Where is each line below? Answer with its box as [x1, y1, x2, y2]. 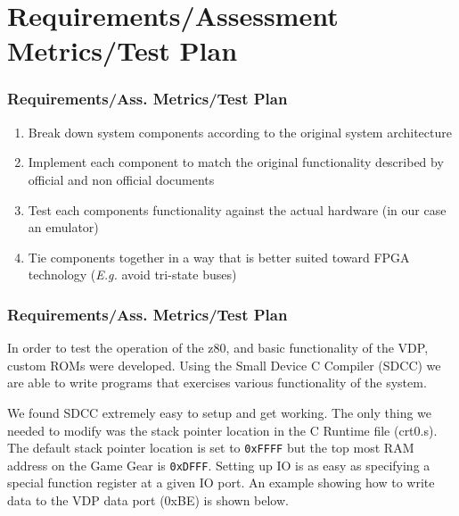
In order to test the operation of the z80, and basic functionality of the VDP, [7, 338, 429, 357]
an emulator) [28, 218, 99, 237]
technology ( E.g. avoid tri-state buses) [28, 265, 237, 284]
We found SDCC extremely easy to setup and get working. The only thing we [7, 403, 432, 421]
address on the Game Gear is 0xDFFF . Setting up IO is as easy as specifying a [7, 455, 430, 474]
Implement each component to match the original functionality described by [28, 153, 444, 171]
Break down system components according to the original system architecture [28, 122, 452, 141]
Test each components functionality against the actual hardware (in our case [28, 200, 447, 219]
